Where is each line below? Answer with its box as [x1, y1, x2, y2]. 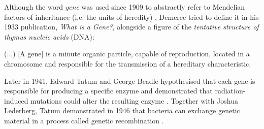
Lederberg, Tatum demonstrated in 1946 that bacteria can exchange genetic [4, 105, 240, 116]
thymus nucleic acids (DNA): [4, 31, 94, 42]
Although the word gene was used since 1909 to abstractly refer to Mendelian [4, 2, 245, 12]
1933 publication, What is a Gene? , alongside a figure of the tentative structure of [4, 21, 259, 32]
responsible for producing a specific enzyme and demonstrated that [4, 85, 213, 96]
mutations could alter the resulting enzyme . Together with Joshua [30, 95, 238, 106]
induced [4, 95, 28, 106]
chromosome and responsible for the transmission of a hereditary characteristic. [4, 58, 251, 69]
